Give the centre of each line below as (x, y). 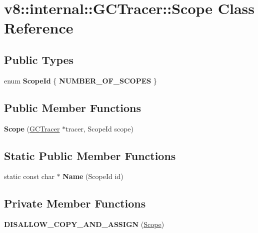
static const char (29, 176)
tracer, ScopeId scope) (100, 128)
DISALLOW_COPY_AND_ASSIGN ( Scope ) (84, 224)
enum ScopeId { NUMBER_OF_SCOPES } (80, 80)
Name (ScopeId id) (93, 176)
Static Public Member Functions (90, 155)
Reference (39, 28)
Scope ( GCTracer (32, 128)
